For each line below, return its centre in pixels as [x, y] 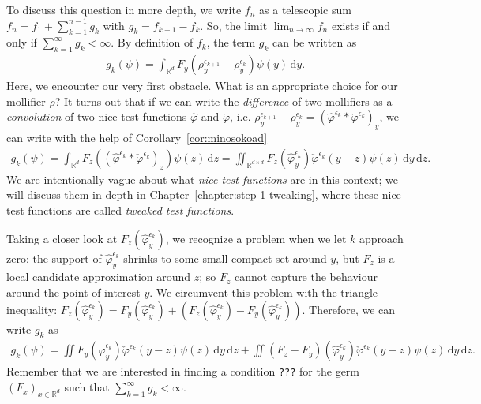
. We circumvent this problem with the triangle [264, 292]
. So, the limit [234, 25]
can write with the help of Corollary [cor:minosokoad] [137, 138]
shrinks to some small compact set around [225, 258]
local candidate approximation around [99, 277]
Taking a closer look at [62, 238]
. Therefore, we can [349, 309]
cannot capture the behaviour [306, 277]
